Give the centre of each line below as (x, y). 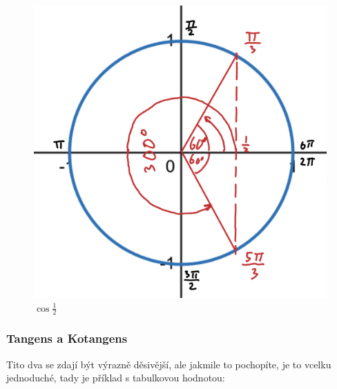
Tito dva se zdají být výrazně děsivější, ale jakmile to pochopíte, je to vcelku (169, 364)
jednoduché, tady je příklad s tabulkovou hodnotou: (116, 378)
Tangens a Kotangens (67, 338)
